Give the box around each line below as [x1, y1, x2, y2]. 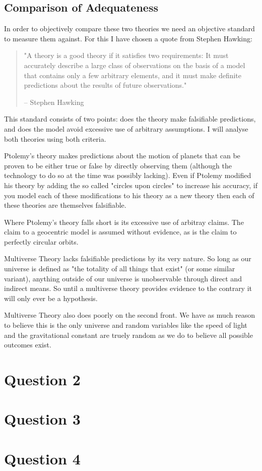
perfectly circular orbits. [4, 236, 79, 247]
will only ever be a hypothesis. [4, 292, 98, 303]
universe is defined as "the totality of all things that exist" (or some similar [4, 263, 235, 274]
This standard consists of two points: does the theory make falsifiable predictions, [4, 113, 256, 124]
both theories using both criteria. [4, 133, 106, 144]
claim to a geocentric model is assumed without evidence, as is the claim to [4, 226, 237, 237]
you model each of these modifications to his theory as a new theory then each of [4, 190, 254, 200]
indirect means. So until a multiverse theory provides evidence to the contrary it [4, 283, 252, 293]
